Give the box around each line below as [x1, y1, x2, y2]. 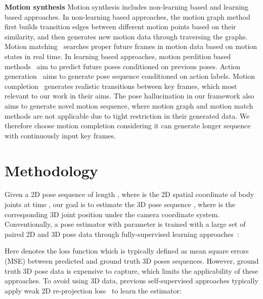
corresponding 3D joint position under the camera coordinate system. [5, 209, 220, 219]
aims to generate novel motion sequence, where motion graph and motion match [5, 100, 253, 111]
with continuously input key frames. [5, 130, 116, 140]
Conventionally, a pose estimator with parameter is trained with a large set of [5, 219, 246, 229]
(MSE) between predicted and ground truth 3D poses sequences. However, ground [5, 256, 259, 266]
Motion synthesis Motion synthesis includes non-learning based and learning [5, 2, 249, 12]
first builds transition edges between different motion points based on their [5, 21, 236, 32]
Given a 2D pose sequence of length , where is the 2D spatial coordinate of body [5, 189, 254, 200]
